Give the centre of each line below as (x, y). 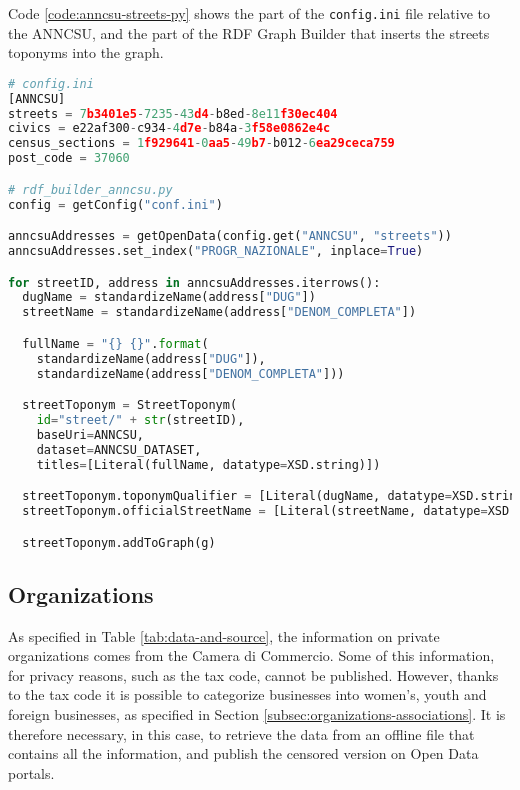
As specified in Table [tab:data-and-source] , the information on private (224, 635)
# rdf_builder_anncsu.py (90, 189)
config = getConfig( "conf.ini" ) (115, 204)
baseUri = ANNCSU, (90, 434)
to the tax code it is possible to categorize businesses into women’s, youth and (247, 694)
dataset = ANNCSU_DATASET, (119, 449)
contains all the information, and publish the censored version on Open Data (243, 753)
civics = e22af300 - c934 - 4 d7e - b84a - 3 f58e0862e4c (169, 128)
